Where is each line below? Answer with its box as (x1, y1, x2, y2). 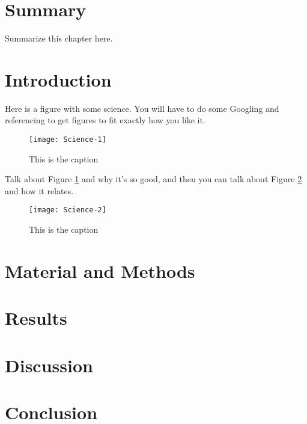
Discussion (5, 352, 93, 377)
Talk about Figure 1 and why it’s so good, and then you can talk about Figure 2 (5, 173, 302, 185)
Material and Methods (5, 258, 195, 283)
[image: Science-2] (29, 206, 106, 215)
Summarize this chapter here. (5, 32, 113, 45)
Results (5, 306, 67, 330)
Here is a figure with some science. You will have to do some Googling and (5, 102, 279, 114)
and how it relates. (5, 184, 74, 197)
